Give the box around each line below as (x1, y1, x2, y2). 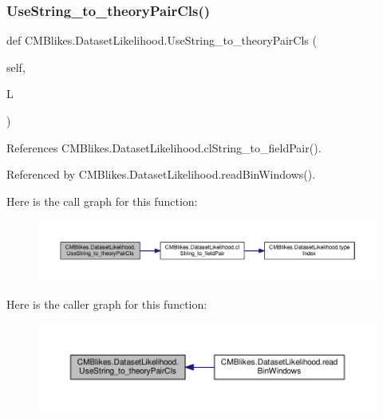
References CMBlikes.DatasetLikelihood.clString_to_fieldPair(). (6, 139, 322, 156)
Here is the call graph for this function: (6, 192, 198, 209)
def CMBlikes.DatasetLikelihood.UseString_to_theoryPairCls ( (6, 32, 317, 49)
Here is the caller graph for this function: (6, 295, 207, 312)
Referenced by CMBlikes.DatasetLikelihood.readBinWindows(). (6, 166, 316, 183)
